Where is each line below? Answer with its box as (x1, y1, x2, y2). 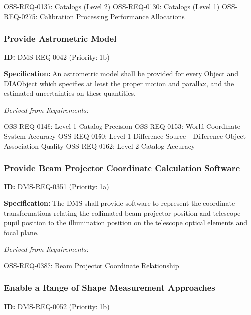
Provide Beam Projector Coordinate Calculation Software (4, 162, 240, 174)
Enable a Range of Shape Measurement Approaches (4, 281, 215, 294)
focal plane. (4, 227, 39, 237)
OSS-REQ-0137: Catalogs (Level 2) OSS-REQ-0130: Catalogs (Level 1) (4, 1, 220, 11)
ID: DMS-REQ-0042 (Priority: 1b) (4, 52, 110, 62)
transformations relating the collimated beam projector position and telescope (4, 207, 241, 218)
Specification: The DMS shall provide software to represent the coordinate (4, 197, 235, 208)
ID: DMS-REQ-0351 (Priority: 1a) (4, 181, 109, 191)
